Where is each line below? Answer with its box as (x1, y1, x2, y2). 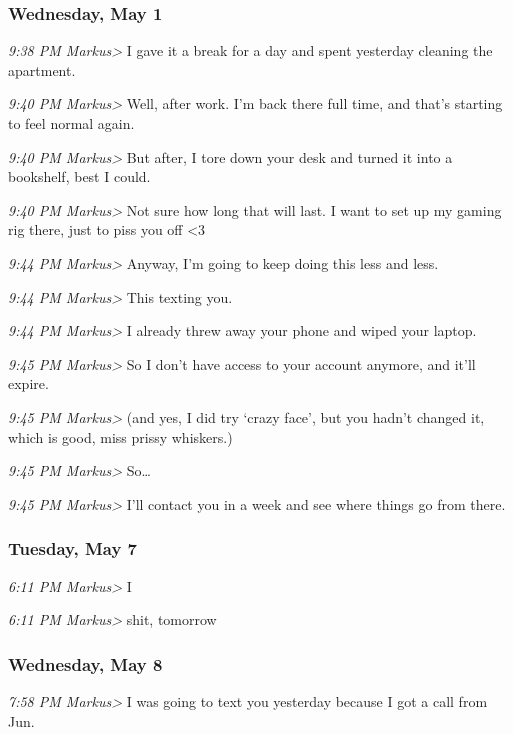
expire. (8, 373, 49, 394)
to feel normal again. (8, 113, 135, 133)
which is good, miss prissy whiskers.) (8, 426, 233, 447)
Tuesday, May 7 (8, 536, 138, 561)
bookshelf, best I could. (8, 166, 151, 187)
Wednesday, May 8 (8, 651, 163, 676)
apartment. (8, 59, 76, 80)
